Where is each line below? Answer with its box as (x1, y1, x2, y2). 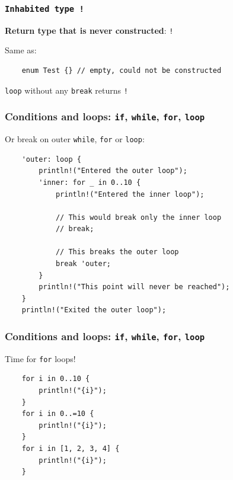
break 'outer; (55, 260, 111, 268)
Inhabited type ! (5, 4, 84, 14)
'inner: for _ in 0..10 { (39, 178, 141, 187)
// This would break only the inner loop (55, 213, 222, 222)
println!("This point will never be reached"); (39, 283, 230, 292)
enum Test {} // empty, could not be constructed (21, 66, 222, 75)
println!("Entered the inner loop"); (55, 190, 205, 199)
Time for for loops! (5, 352, 76, 364)
